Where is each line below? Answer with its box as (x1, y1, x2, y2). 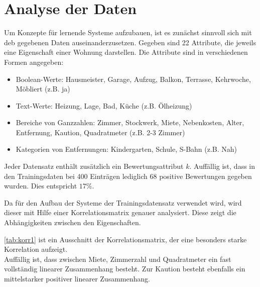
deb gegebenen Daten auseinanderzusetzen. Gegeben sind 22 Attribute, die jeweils (4, 37, 256, 47)
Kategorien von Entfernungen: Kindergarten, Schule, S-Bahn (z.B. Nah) (16, 144, 237, 154)
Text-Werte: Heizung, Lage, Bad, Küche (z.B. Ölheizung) (16, 100, 192, 111)
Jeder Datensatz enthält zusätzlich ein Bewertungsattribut (4, 161, 184, 171)
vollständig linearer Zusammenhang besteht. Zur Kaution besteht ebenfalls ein (4, 263, 245, 274)
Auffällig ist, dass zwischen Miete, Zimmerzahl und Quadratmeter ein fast (4, 253, 231, 264)
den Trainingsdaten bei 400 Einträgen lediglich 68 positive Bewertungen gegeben (4, 170, 252, 181)
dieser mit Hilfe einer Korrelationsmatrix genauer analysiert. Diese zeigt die (4, 207, 236, 218)
